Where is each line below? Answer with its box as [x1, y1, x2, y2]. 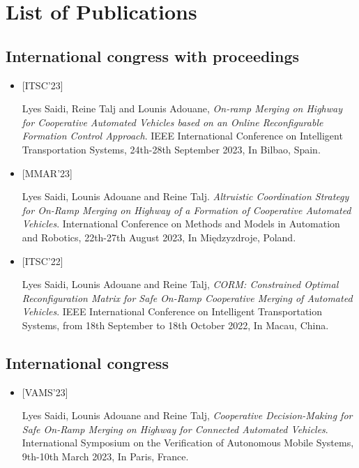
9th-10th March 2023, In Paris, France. [22, 449, 189, 464]
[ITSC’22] [22, 253, 63, 268]
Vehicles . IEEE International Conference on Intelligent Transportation [22, 304, 323, 319]
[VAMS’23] [22, 384, 68, 399]
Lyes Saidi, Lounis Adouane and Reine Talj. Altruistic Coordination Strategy [22, 189, 349, 204]
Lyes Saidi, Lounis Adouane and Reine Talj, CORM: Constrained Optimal [22, 277, 339, 292]
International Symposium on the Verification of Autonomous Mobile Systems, [22, 435, 354, 450]
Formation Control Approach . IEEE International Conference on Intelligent [22, 128, 343, 143]
